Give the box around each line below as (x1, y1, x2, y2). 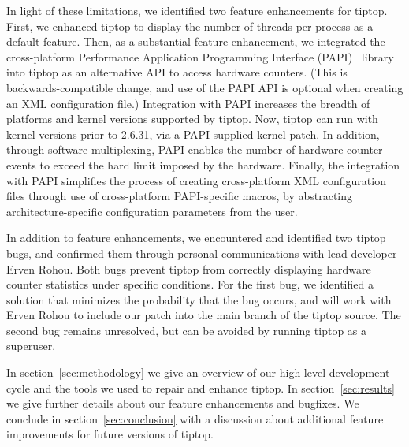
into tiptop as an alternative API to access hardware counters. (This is (6, 64, 348, 80)
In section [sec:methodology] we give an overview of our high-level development (6, 364, 390, 381)
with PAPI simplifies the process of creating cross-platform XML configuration (6, 172, 386, 188)
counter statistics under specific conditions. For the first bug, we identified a (6, 276, 374, 292)
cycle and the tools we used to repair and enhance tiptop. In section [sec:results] (6, 379, 395, 396)
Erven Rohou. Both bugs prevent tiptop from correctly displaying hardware (6, 260, 371, 277)
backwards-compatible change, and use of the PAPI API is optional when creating (6, 79, 403, 95)
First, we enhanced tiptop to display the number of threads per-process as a (6, 17, 374, 34)
